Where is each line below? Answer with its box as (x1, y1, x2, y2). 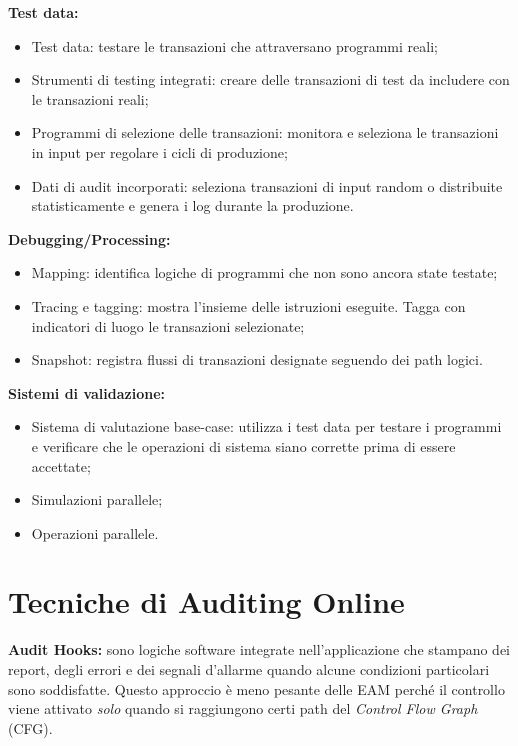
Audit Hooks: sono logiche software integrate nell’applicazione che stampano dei (8, 639, 511, 660)
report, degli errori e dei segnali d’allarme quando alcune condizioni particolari (8, 659, 490, 679)
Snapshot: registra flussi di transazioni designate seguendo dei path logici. (31, 349, 483, 370)
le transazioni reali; (31, 88, 149, 109)
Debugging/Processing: (8, 228, 171, 249)
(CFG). (8, 717, 53, 738)
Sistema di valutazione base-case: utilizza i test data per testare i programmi (31, 416, 502, 437)
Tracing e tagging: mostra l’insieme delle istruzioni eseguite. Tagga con (31, 295, 466, 316)
